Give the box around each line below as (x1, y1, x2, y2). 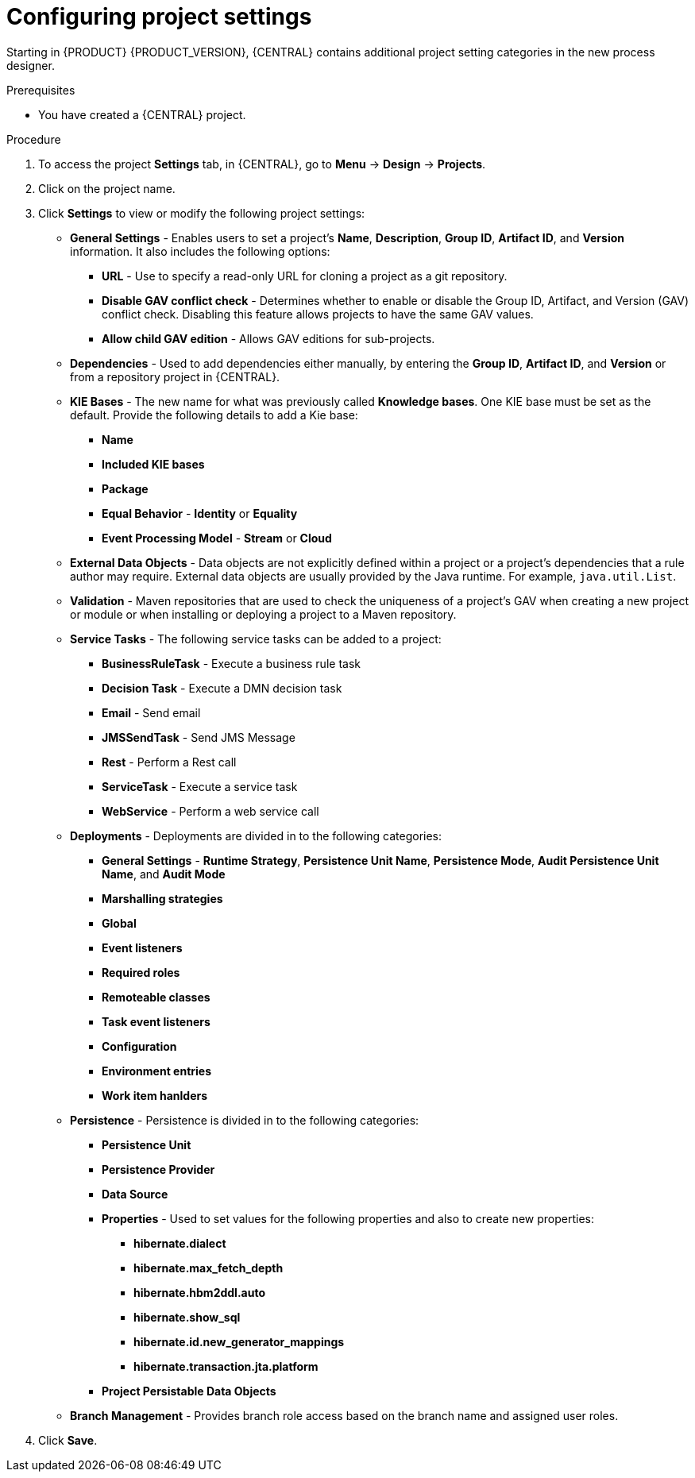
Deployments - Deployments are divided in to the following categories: (70, 828, 442, 843)
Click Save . (38, 1433, 98, 1447)
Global (102, 916, 137, 930)
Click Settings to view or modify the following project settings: (38, 206, 365, 220)
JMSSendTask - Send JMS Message (102, 730, 295, 744)
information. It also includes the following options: (70, 244, 330, 258)
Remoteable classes (102, 990, 210, 1004)
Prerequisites (6, 83, 75, 97)
